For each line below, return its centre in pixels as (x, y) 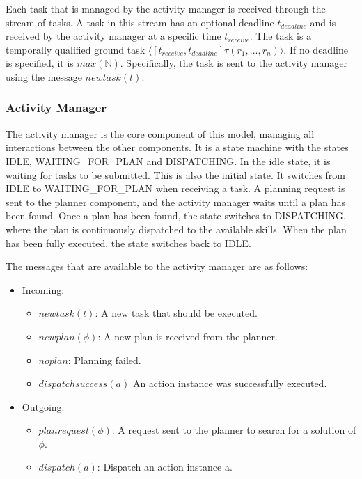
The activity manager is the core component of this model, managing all (160, 133)
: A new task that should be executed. (176, 313)
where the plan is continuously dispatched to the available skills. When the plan (176, 229)
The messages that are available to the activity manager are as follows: (157, 266)
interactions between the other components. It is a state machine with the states (177, 147)
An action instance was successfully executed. (230, 383)
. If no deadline (316, 49)
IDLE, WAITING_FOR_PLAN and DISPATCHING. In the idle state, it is (168, 160)
